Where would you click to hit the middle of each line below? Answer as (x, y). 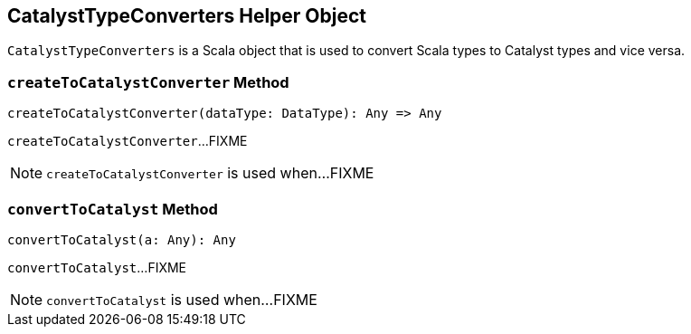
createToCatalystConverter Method (148, 82)
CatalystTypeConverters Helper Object (187, 16)
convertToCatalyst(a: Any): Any (122, 239)
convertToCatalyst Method (113, 209)
